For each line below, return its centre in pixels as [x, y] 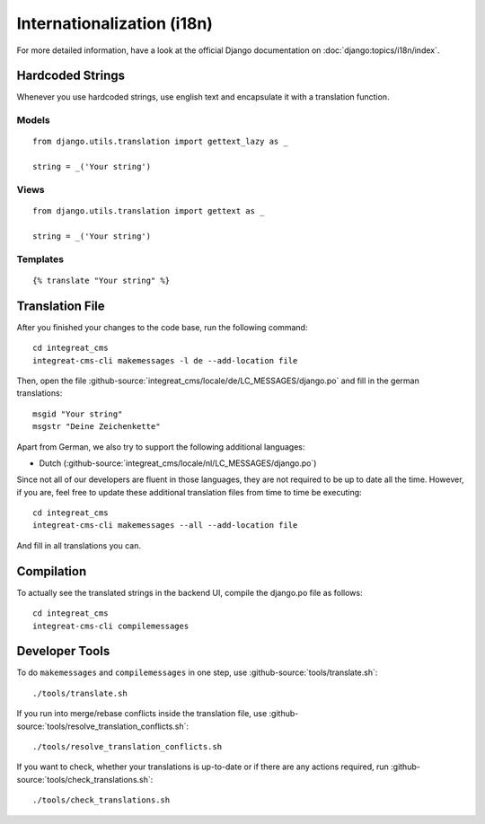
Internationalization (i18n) [115, 23]
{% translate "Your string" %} [101, 280]
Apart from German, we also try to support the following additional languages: [161, 447]
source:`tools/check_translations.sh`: [85, 779]
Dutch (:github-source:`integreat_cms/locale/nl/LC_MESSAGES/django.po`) [178, 463]
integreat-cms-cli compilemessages [111, 626]
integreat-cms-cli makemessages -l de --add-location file [165, 360]
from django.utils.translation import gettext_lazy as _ [161, 142]
